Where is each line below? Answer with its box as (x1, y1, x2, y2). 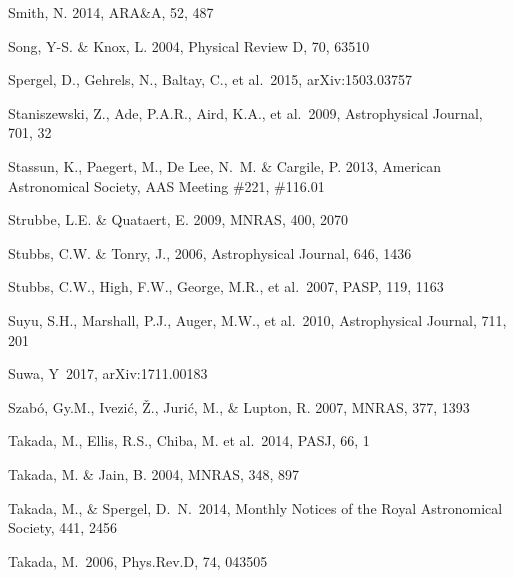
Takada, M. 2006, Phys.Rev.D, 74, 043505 (8, 550, 268, 571)
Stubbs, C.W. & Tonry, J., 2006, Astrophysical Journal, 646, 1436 (8, 242, 412, 263)
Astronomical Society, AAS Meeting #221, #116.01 (8, 175, 325, 196)
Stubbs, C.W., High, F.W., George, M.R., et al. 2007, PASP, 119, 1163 (8, 276, 444, 297)
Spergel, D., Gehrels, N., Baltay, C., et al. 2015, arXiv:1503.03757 (8, 69, 412, 90)
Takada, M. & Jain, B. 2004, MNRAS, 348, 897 (8, 463, 300, 484)
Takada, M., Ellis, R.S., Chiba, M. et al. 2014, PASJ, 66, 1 (8, 430, 370, 451)
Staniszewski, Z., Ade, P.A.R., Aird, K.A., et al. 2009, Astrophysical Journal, (8, 102, 483, 123)
